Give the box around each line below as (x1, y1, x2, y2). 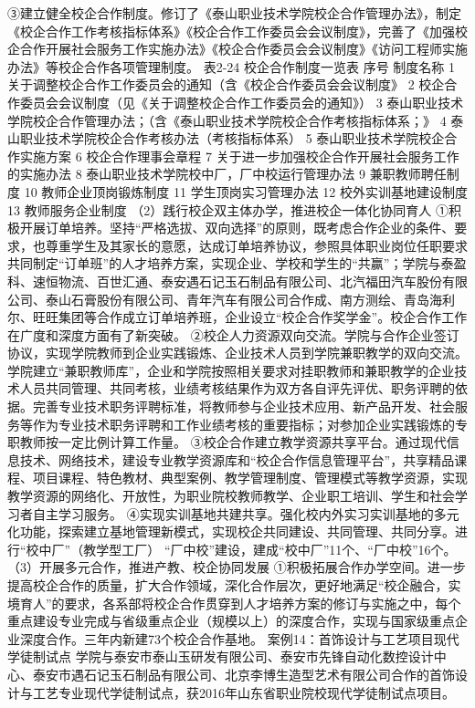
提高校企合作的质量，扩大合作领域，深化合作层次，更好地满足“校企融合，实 (7, 576, 461, 594)
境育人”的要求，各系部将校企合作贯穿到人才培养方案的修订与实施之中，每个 (7, 593, 461, 612)
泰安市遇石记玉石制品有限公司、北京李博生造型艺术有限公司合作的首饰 (32, 664, 455, 683)
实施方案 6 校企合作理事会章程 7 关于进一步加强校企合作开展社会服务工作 (19, 146, 459, 165)
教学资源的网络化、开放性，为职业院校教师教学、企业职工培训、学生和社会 (7, 486, 455, 505)
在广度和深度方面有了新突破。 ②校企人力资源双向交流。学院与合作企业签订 (7, 325, 459, 344)
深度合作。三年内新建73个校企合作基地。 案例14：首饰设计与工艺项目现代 (19, 629, 459, 648)
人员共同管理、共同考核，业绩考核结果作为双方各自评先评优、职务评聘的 (19, 379, 455, 398)
